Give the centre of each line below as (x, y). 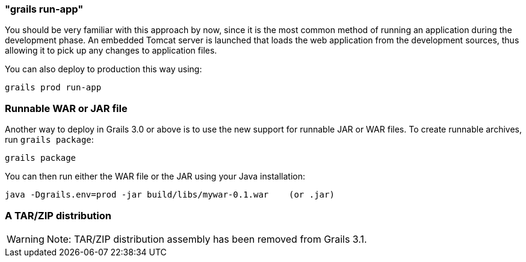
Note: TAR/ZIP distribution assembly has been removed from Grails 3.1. (207, 239)
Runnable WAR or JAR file (66, 108)
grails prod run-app (53, 88)
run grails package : (49, 140)
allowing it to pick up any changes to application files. (111, 51)
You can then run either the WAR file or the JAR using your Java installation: (155, 176)
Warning (26, 239)
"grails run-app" (44, 9)
